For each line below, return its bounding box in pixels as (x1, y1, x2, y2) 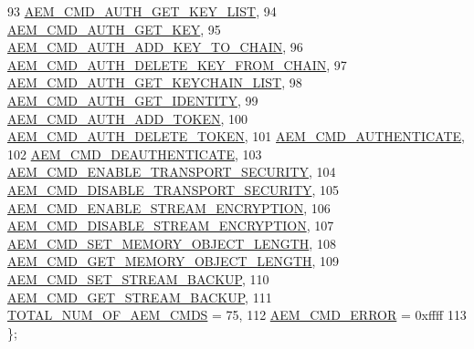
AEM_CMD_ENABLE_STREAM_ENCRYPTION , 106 (7, 198, 331, 217)
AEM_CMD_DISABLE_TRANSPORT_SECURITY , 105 (7, 180, 340, 199)
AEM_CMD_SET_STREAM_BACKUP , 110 (7, 269, 269, 288)
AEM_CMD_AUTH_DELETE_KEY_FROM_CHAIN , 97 (7, 55, 347, 74)
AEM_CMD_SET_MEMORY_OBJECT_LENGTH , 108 (7, 233, 336, 252)
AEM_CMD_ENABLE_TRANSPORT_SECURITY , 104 (7, 162, 336, 181)
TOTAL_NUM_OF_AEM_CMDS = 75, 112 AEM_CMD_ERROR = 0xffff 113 (7, 305, 467, 324)
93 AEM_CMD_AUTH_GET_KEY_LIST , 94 (7, 2, 277, 20)
